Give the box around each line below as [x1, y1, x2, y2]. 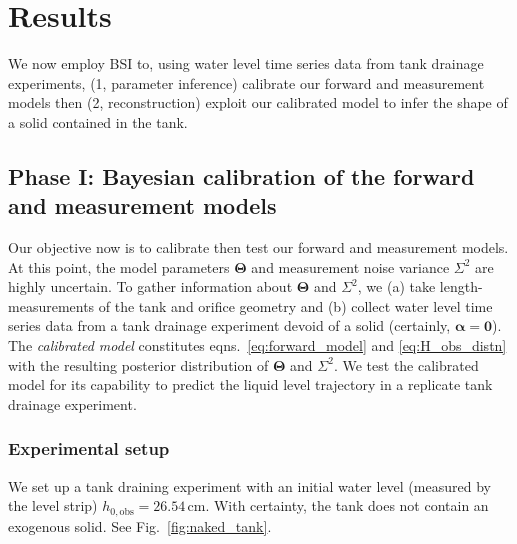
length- [439, 276, 483, 297]
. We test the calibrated [333, 354, 479, 375]
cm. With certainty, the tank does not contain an [187, 495, 489, 516]
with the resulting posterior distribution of [8, 354, 269, 375]
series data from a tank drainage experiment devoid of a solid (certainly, [8, 315, 451, 336]
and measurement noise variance [251, 256, 450, 277]
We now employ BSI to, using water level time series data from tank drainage [8, 53, 484, 74]
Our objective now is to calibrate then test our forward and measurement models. [8, 237, 509, 258]
